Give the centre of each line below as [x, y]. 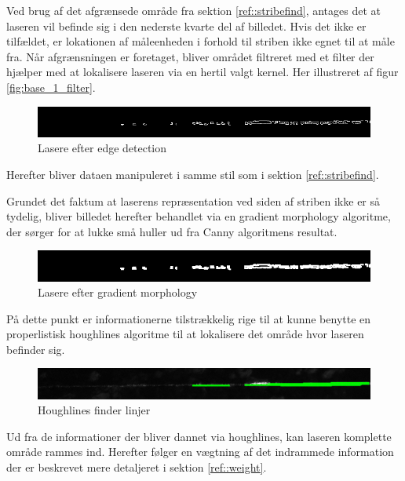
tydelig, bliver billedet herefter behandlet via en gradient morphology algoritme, [199, 216]
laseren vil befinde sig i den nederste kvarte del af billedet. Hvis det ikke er [186, 26]
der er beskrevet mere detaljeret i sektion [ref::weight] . [137, 467]
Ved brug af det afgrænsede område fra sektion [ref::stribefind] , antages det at [193, 10]
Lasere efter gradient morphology [118, 292]
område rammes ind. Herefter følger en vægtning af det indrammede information [200, 452]
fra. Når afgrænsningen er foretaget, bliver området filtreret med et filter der [190, 56]
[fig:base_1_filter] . [51, 87]
